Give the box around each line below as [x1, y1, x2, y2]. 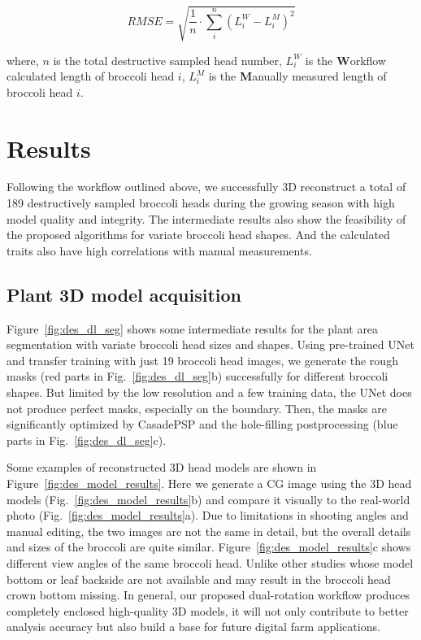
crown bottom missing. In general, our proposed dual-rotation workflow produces [7, 586, 410, 603]
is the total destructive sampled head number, [53, 51, 282, 68]
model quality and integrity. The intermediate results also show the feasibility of [7, 210, 406, 227]
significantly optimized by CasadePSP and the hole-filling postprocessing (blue [7, 416, 398, 433]
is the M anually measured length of [208, 67, 387, 85]
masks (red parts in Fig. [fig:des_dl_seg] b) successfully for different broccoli [7, 368, 388, 385]
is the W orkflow [305, 51, 387, 68]
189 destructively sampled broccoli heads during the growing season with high [7, 194, 395, 211]
